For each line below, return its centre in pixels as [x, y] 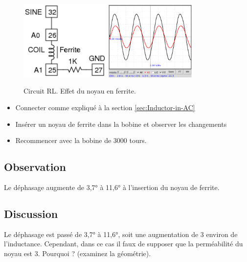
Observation [35, 167]
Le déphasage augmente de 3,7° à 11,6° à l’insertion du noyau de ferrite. [112, 187]
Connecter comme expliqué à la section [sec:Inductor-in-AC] [105, 107]
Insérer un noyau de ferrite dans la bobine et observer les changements [121, 124]
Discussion [31, 214]
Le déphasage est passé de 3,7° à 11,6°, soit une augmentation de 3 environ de [121, 234]
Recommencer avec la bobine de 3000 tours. [81, 140]
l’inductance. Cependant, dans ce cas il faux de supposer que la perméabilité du [123, 244]
